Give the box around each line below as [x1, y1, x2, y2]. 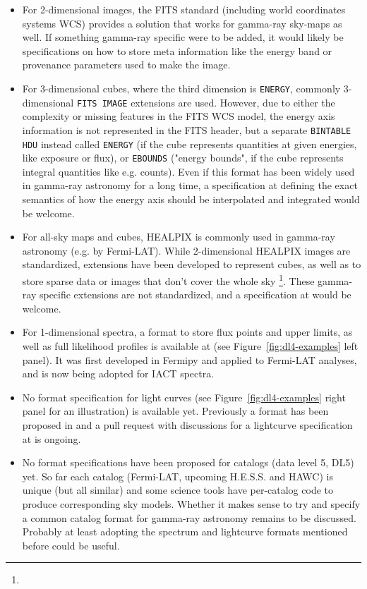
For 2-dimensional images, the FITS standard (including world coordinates [22, 2, 346, 16]
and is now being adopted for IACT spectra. [22, 366, 215, 381]
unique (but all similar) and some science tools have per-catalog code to [22, 482, 333, 497]
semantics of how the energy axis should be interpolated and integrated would [22, 192, 360, 207]
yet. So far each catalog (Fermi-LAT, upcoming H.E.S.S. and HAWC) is [22, 468, 333, 483]
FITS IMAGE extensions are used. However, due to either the [76, 95, 335, 109]
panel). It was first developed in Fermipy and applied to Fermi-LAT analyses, [22, 352, 357, 367]
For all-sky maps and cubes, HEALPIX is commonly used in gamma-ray [22, 229, 335, 244]
